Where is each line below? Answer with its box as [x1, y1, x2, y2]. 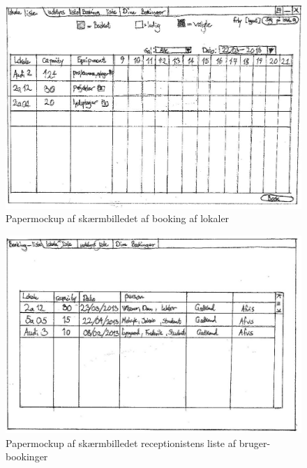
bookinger [6, 449, 48, 464]
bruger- [239, 435, 271, 450]
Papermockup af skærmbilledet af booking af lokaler [6, 211, 230, 226]
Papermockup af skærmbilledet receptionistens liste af [6, 435, 237, 450]
